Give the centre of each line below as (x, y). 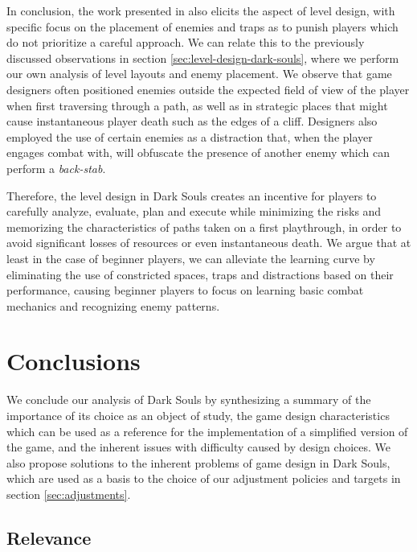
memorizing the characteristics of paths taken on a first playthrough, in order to (204, 227)
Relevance (49, 537)
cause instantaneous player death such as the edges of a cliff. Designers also (192, 121)
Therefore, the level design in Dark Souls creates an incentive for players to (192, 195)
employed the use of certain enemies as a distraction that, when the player (190, 136)
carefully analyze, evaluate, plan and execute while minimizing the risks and (194, 211)
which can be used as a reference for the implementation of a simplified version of (207, 431)
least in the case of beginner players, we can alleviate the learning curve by (191, 258)
